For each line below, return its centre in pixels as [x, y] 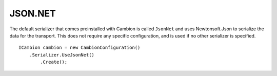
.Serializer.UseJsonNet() [62, 55]
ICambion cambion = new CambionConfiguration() [80, 48]
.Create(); [54, 62]
